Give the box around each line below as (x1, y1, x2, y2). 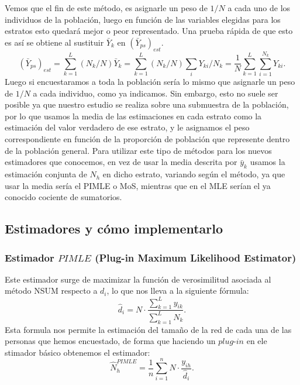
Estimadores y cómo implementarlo (5, 219, 223, 238)
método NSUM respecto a (5, 284, 98, 297)
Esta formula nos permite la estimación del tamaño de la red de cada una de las (5, 323, 292, 335)
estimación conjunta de (5, 168, 87, 180)
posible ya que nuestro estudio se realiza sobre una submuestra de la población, (5, 98, 289, 111)
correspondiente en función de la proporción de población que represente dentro (5, 133, 290, 145)
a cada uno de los (227, 2, 291, 13)
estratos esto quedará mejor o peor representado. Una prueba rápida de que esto (5, 25, 293, 37)
